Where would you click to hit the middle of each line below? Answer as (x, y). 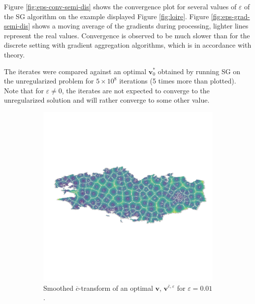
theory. (15, 54)
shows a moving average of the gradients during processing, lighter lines (140, 26)
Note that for (24, 90)
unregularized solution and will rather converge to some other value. (107, 100)
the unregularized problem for (49, 81)
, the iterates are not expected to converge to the (136, 90)
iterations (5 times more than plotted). (178, 81)
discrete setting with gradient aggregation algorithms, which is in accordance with (128, 45)
